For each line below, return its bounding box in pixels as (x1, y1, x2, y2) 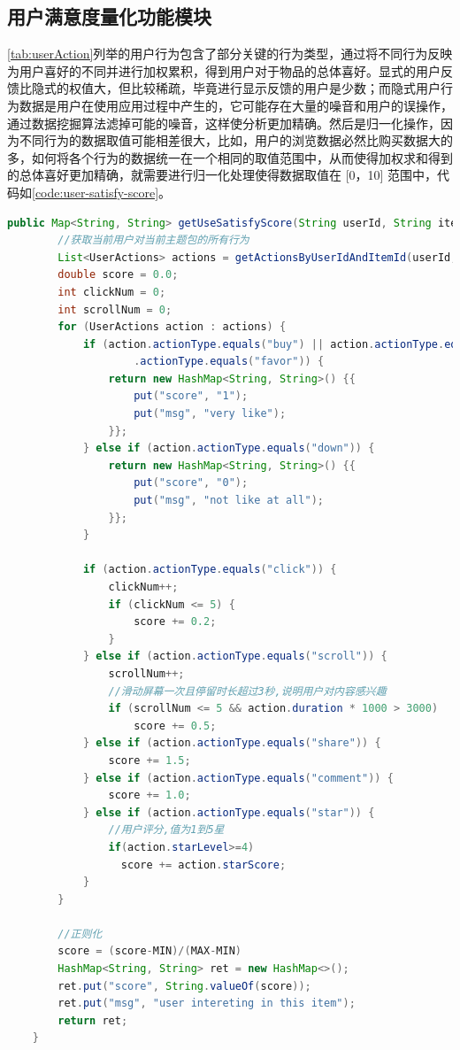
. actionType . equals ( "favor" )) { (134, 355, 325, 368)
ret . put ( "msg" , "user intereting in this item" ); (57, 997, 356, 1010)
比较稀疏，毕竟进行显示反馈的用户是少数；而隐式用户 (130, 79, 441, 97)
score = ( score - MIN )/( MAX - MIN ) (57, 945, 241, 958)
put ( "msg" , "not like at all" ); (134, 494, 325, 507)
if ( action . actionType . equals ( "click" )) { (82, 563, 337, 576)
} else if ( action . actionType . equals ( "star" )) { (82, 806, 375, 819)
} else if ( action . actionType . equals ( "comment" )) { (82, 771, 394, 784)
